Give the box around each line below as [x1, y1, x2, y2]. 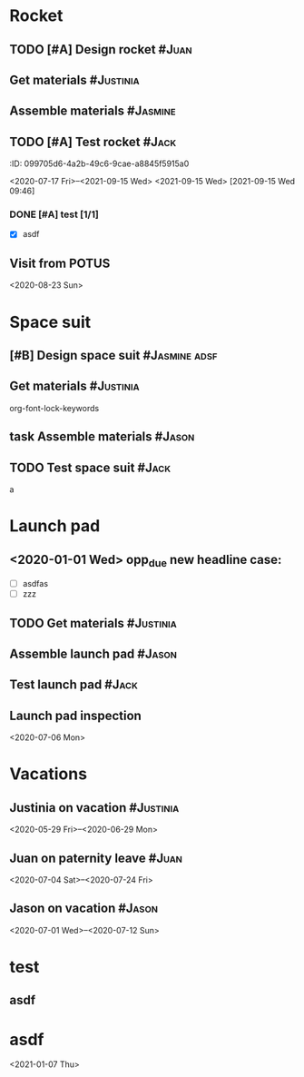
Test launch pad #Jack [9, 677, 138, 693]
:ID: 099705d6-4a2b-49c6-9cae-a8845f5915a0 [9, 158, 190, 169]
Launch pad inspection [9, 707, 142, 723]
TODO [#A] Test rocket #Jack [9, 133, 177, 150]
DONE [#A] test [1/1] [9, 208, 100, 221]
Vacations [9, 764, 88, 785]
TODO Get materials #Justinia [9, 615, 177, 631]
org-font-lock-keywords [9, 402, 100, 413]
